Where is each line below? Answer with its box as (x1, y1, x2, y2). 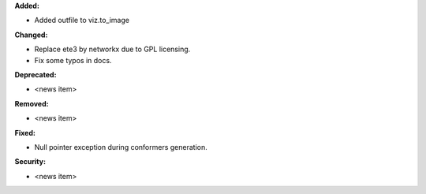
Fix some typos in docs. (34, 55, 112, 65)
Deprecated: (14, 69, 57, 79)
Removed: (14, 99, 49, 108)
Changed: (14, 30, 48, 39)
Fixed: (14, 128, 35, 137)
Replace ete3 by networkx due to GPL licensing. (34, 44, 191, 54)
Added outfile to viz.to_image (34, 16, 130, 25)
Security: (14, 157, 47, 166)
